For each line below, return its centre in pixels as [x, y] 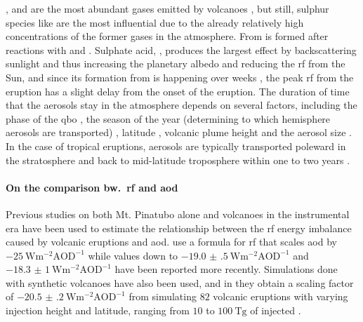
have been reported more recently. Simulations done [226, 269]
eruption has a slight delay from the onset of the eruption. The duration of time [178, 91]
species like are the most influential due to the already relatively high [155, 22]
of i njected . [276, 310]
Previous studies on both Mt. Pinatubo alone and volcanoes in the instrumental [178, 214]
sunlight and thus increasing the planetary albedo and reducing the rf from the [176, 63]
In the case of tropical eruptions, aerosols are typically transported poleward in [176, 146]
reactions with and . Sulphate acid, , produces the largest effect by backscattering [181, 49]
